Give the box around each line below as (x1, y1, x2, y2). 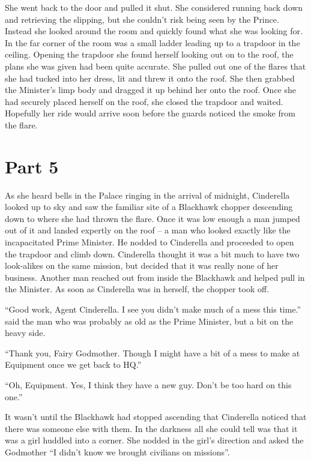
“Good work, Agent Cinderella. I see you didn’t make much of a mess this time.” (5, 303, 301, 315)
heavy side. (5, 326, 46, 339)
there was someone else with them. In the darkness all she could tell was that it (5, 422, 298, 434)
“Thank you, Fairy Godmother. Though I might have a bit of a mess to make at (5, 346, 300, 359)
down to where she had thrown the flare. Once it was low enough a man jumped (5, 212, 300, 224)
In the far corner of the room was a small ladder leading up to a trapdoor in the (5, 36, 300, 49)
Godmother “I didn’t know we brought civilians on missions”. (5, 445, 230, 458)
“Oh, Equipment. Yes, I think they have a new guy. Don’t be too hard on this (5, 378, 292, 391)
